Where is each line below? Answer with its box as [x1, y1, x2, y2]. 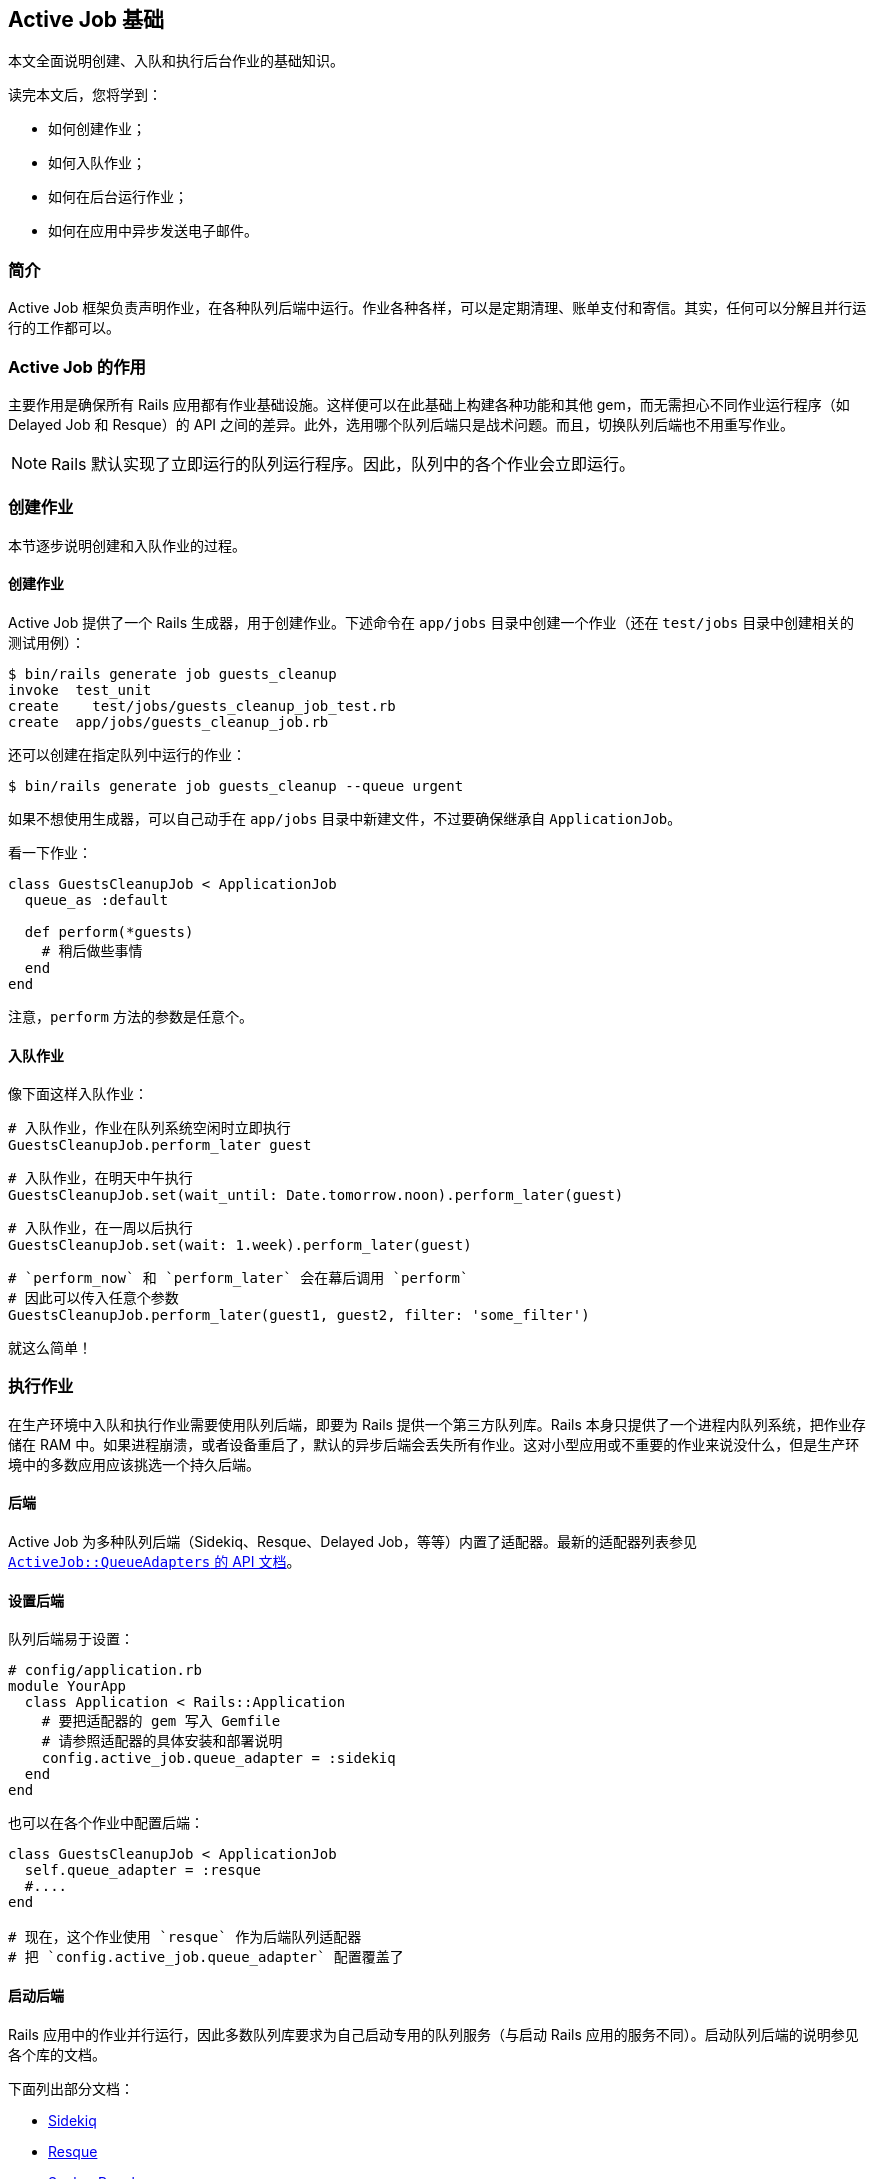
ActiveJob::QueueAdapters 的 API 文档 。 [8, 1553, 301, 1571]
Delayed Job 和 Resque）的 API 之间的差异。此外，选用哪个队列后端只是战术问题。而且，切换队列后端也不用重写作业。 [8, 415, 795, 433]
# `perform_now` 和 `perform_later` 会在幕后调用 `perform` [8, 1270, 469, 1287]
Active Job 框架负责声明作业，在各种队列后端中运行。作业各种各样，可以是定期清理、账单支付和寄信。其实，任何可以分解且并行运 [8, 299, 867, 317]
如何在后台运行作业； [48, 188, 188, 206]
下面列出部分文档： [8, 2079, 134, 2097]
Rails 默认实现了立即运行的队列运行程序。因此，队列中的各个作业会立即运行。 [51, 453, 635, 474]
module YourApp [8, 1678, 127, 1695]
